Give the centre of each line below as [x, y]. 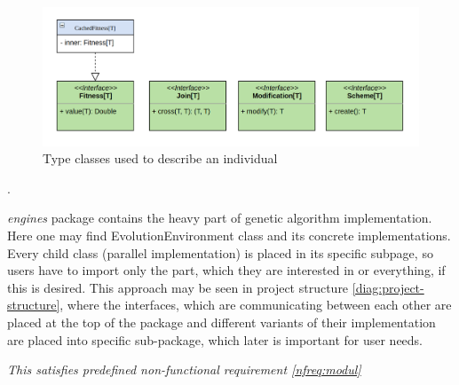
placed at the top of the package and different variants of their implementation [222, 322]
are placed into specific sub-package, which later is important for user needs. [215, 339]
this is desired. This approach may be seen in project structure [178, 287]
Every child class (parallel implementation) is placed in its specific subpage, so [220, 252]
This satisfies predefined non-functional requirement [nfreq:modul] [184, 369]
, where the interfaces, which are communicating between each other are [256, 305]
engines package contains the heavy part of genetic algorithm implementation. [220, 218]
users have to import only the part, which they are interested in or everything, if [226, 270]
